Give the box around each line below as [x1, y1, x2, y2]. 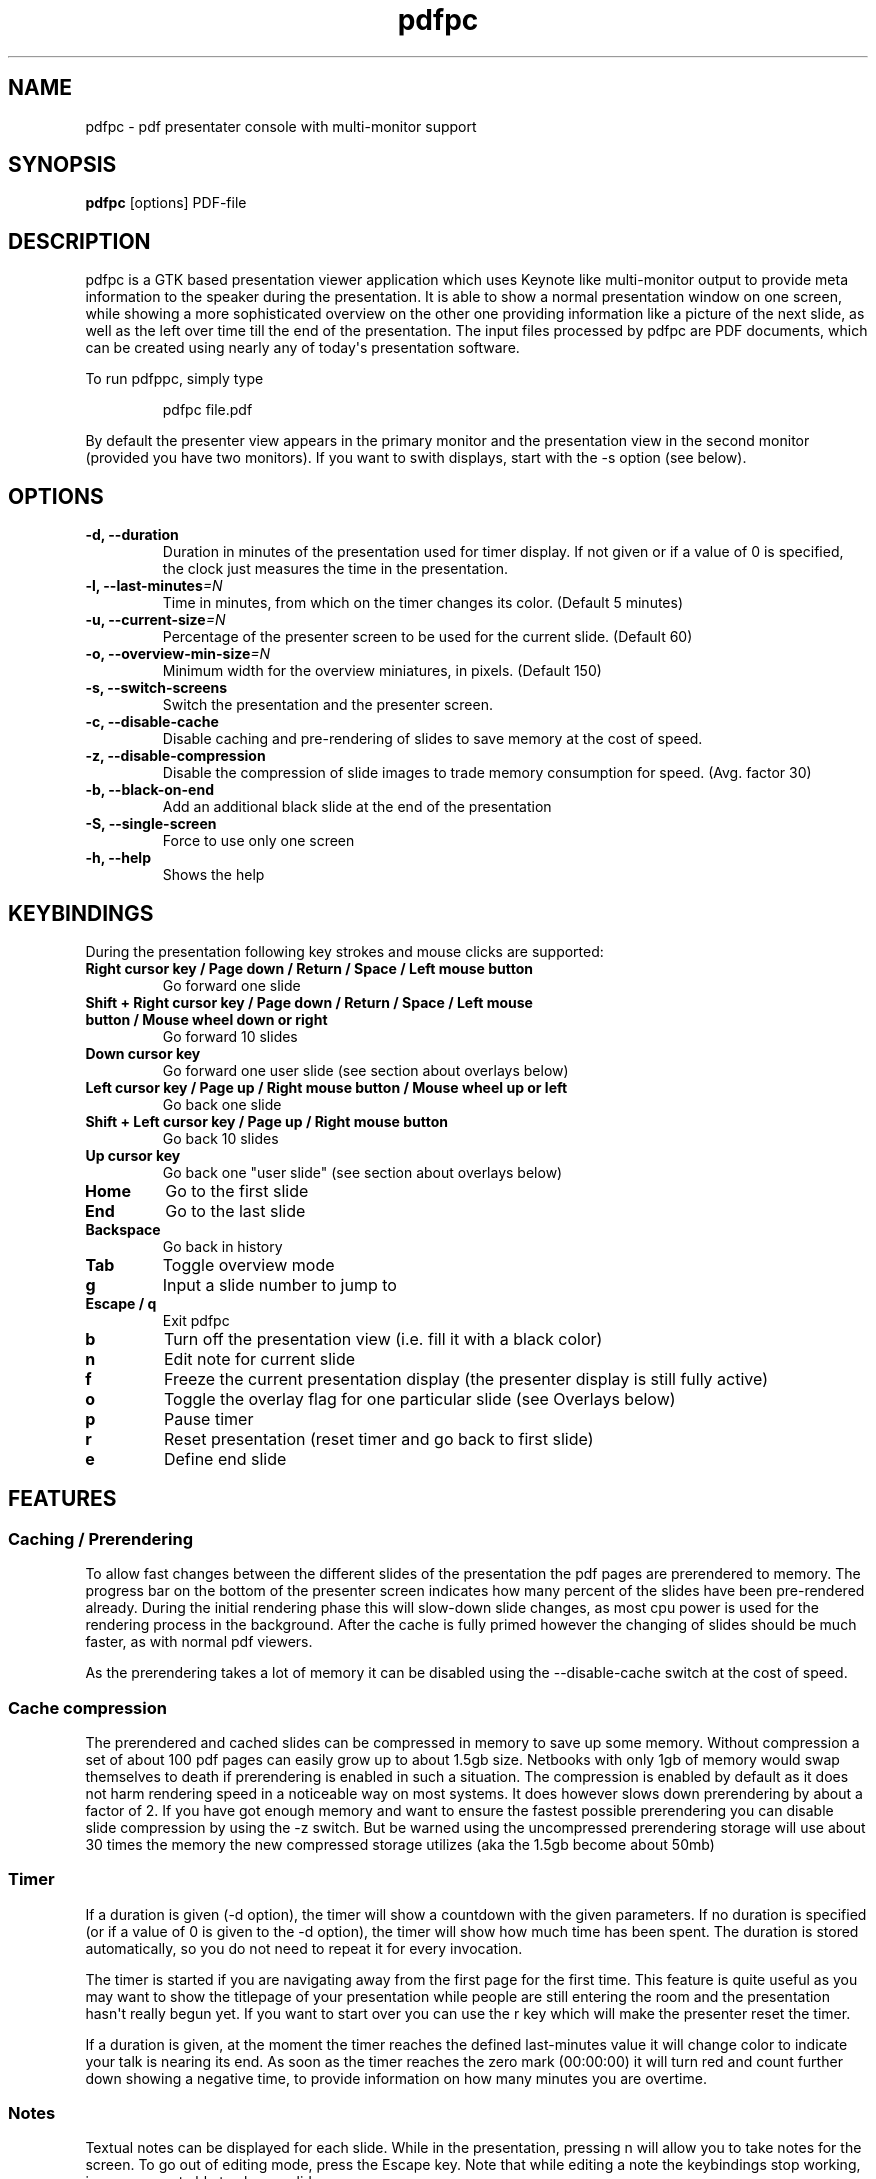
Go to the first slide [165, 1180, 309, 1201]
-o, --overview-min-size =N [85, 645, 271, 663]
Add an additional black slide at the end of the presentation [162, 798, 552, 816]
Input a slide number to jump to [162, 1274, 397, 1295]
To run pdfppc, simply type [85, 370, 264, 388]
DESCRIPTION [8, 228, 151, 254]
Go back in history [162, 1237, 283, 1255]
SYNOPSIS [8, 152, 117, 178]
